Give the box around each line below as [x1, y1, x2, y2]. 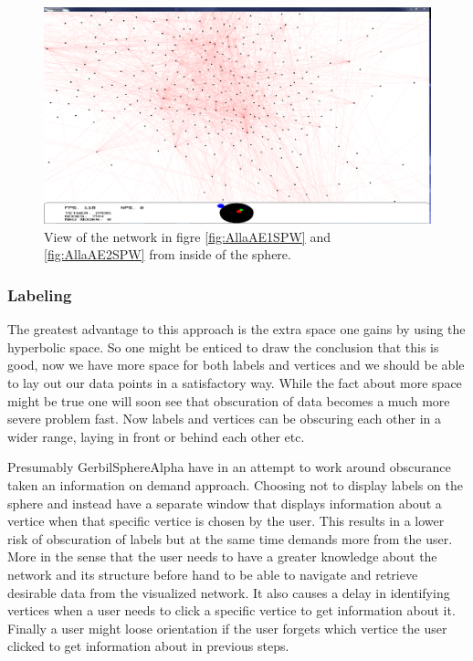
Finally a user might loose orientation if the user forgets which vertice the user [7, 618, 447, 637]
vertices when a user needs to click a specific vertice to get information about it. [7, 601, 456, 620]
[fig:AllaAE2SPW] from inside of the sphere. [44, 245, 291, 264]
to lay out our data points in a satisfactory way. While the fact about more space [7, 373, 462, 393]
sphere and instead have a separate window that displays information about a [7, 493, 442, 512]
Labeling [7, 283, 72, 306]
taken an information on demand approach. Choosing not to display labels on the [7, 476, 463, 494]
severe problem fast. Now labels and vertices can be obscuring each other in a [7, 409, 441, 428]
